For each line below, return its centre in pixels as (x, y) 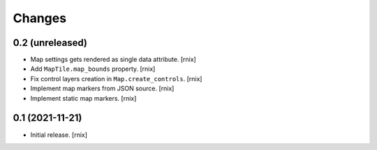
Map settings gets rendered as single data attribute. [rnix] (113, 60)
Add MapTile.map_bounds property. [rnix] (93, 69)
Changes (39, 18)
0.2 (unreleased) (50, 43)
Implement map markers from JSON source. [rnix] (102, 89)
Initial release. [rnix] (59, 135)
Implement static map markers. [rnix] (83, 98)
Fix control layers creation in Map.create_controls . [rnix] (116, 78)
